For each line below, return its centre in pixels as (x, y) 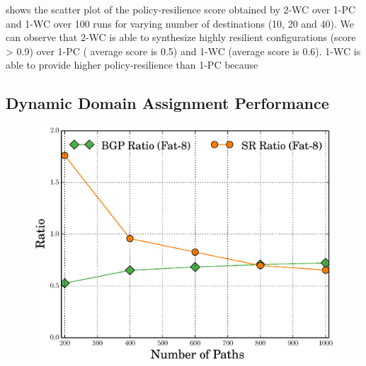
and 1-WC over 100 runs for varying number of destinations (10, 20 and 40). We (180, 23)
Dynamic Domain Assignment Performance (167, 103)
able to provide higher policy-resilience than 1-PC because (132, 65)
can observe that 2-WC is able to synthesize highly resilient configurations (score (181, 37)
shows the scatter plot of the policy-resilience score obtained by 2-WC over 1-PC (181, 9)
